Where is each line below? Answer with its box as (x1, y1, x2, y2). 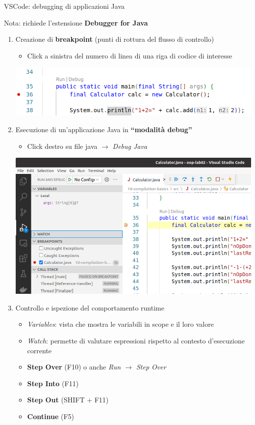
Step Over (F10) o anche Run (27, 362, 121, 372)
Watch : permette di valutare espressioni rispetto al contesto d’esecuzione (27, 336, 245, 346)
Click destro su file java (27, 141, 98, 151)
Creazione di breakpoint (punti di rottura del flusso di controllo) (15, 34, 214, 44)
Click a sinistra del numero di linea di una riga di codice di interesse (27, 50, 232, 60)
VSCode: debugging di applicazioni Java (4, 1, 125, 11)
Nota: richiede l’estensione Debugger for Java (4, 17, 148, 28)
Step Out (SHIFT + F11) (27, 395, 109, 405)
